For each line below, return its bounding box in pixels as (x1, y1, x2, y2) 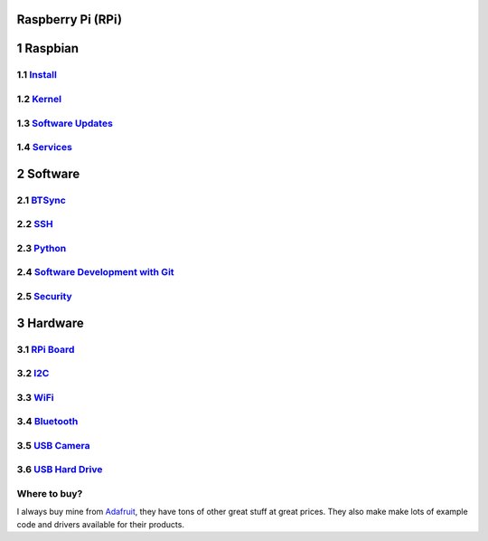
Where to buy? (16, 487, 83, 499)
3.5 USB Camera (16, 439, 90, 451)
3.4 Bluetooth (16, 415, 79, 428)
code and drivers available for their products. (16, 518, 185, 529)
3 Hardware (16, 315, 85, 330)
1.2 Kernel (16, 92, 62, 105)
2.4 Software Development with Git (16, 266, 175, 279)
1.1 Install (16, 69, 58, 81)
